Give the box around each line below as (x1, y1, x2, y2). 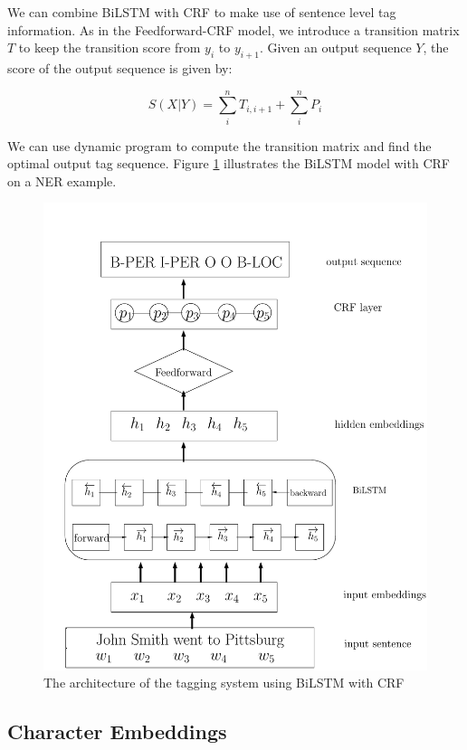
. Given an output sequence (259, 38, 412, 57)
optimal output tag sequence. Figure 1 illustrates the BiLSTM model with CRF (7, 154, 450, 173)
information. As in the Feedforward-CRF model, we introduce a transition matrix (7, 20, 460, 39)
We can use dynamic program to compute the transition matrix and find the (7, 136, 432, 155)
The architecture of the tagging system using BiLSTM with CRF (43, 673, 405, 692)
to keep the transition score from (18, 38, 201, 57)
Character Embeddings (7, 717, 227, 745)
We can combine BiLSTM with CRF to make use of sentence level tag (7, 3, 396, 21)
